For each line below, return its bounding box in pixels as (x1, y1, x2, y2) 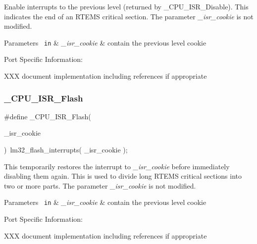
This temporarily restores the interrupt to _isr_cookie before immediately (4, 161, 230, 171)
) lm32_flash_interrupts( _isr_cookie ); (4, 145, 128, 155)
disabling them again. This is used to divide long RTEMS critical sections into (4, 171, 242, 181)
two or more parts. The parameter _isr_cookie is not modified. (4, 180, 196, 191)
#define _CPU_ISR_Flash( (4, 111, 91, 121)
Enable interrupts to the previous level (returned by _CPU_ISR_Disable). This (4, 1, 249, 11)
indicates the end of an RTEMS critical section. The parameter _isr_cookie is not (4, 11, 254, 21)
